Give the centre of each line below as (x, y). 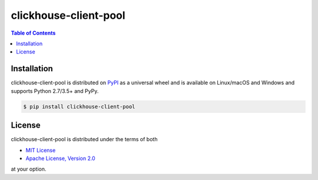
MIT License (41, 150)
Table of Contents (33, 33)
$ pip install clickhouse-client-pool (79, 106)
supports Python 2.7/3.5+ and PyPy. (55, 91)
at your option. (29, 169)
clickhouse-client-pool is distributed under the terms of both (84, 139)
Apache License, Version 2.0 (60, 158)
